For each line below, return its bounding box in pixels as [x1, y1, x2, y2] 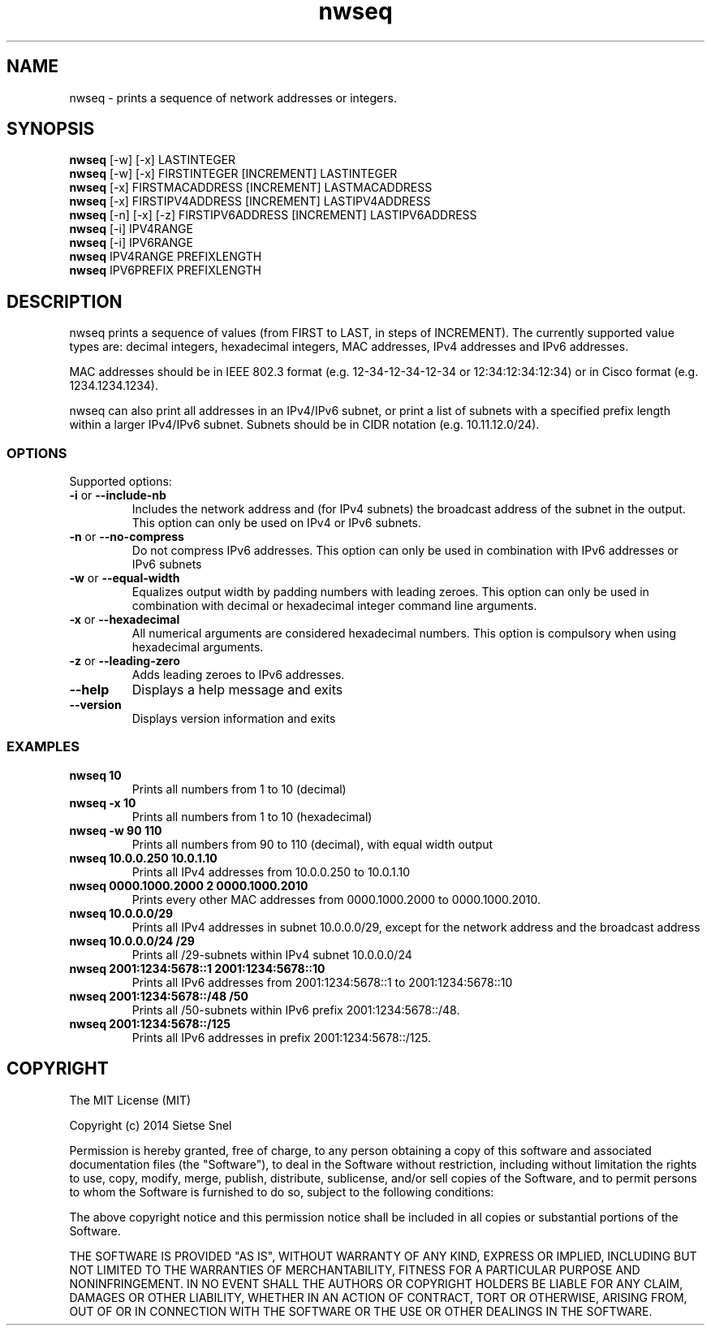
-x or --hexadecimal [69, 612, 180, 627]
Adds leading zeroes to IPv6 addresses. [131, 668, 345, 682]
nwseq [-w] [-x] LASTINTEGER [69, 153, 236, 167]
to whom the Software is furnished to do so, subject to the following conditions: [69, 1184, 494, 1199]
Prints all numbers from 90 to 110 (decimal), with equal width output [131, 837, 493, 851]
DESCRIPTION [6, 291, 123, 312]
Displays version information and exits [131, 711, 336, 726]
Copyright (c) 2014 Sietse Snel [69, 1118, 232, 1132]
